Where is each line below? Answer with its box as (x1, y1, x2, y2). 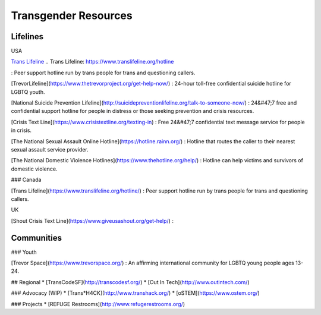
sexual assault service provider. (11, 146, 89, 153)
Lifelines (11, 31, 44, 42)
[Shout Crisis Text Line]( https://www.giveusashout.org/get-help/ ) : (11, 217, 174, 224)
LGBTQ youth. (11, 88, 45, 95)
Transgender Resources (11, 9, 133, 22)
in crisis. (11, 127, 32, 134)
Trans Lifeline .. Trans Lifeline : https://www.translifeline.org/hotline (11, 58, 174, 65)
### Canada (11, 176, 42, 184)
